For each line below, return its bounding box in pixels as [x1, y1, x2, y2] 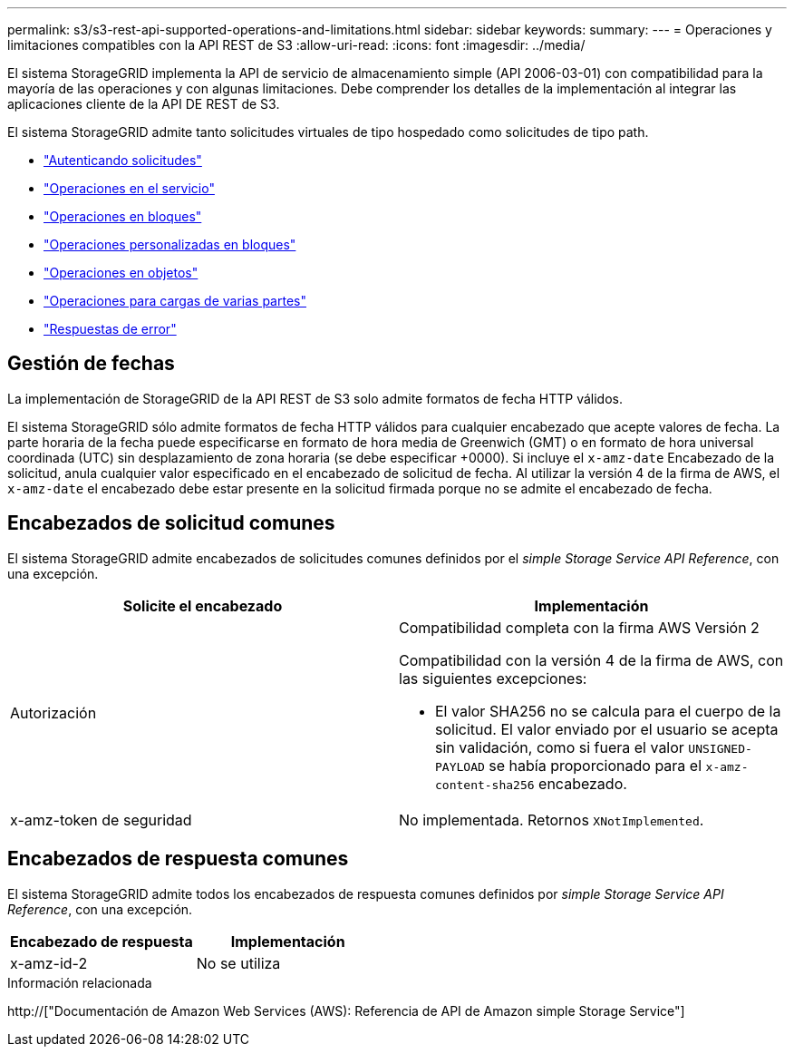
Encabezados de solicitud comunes [7, 512, 335, 535]
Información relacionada [7, 974, 152, 991]
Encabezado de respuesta [10, 932, 193, 951]
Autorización [10, 703, 97, 722]
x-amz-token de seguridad [10, 810, 192, 829]
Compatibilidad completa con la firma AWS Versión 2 [399, 618, 760, 637]
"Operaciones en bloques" [44, 209, 202, 224]
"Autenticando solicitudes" [44, 152, 202, 168]
